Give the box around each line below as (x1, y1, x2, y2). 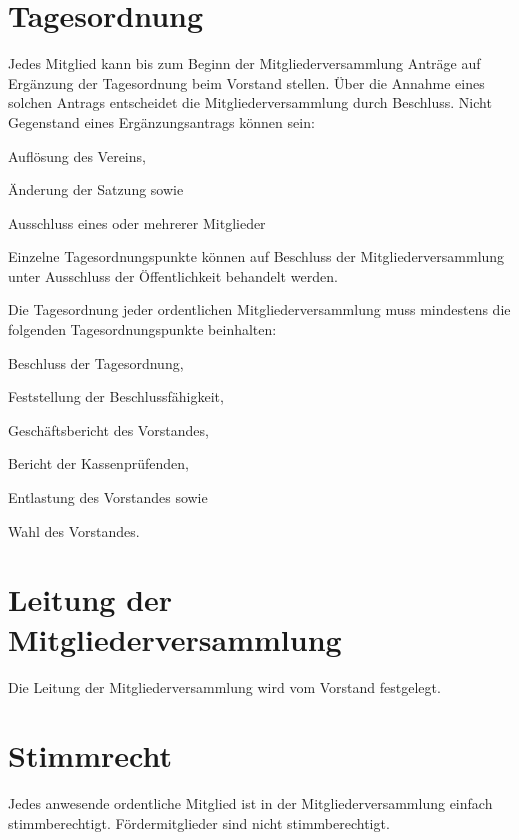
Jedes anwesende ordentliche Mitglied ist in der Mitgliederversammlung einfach (8, 793, 493, 814)
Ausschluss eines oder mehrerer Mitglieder (8, 212, 266, 233)
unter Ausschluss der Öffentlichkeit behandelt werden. (8, 265, 338, 286)
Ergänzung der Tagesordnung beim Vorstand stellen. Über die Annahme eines (8, 72, 485, 93)
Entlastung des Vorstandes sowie (8, 487, 208, 508)
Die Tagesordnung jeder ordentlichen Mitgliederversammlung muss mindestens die (8, 299, 511, 320)
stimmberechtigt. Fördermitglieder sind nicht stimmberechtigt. (8, 812, 390, 833)
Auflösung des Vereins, (8, 145, 146, 166)
